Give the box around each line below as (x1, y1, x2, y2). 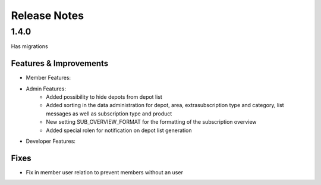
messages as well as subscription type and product (46, 110, 172, 117)
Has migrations (11, 43, 48, 50)
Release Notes (11, 9, 84, 22)
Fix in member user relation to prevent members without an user (26, 168, 184, 175)
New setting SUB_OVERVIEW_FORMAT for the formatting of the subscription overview (46, 118, 257, 126)
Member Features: (26, 74, 71, 81)
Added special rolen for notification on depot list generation (46, 127, 192, 134)
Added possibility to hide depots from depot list (46, 93, 163, 101)
